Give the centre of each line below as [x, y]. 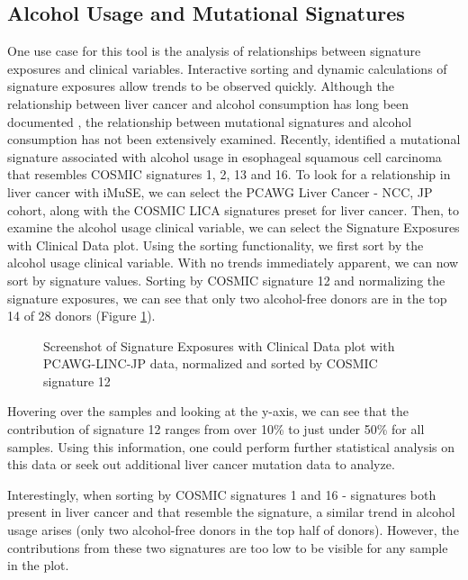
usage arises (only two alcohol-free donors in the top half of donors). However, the [233, 530]
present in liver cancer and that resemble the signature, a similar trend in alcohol [231, 512]
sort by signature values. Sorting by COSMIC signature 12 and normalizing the [226, 280]
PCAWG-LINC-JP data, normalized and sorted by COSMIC [211, 363]
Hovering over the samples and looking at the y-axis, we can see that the [208, 411]
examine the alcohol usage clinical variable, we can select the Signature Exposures [234, 227]
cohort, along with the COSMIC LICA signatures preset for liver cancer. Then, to [233, 209]
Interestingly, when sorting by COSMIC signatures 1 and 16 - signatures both [222, 494]
